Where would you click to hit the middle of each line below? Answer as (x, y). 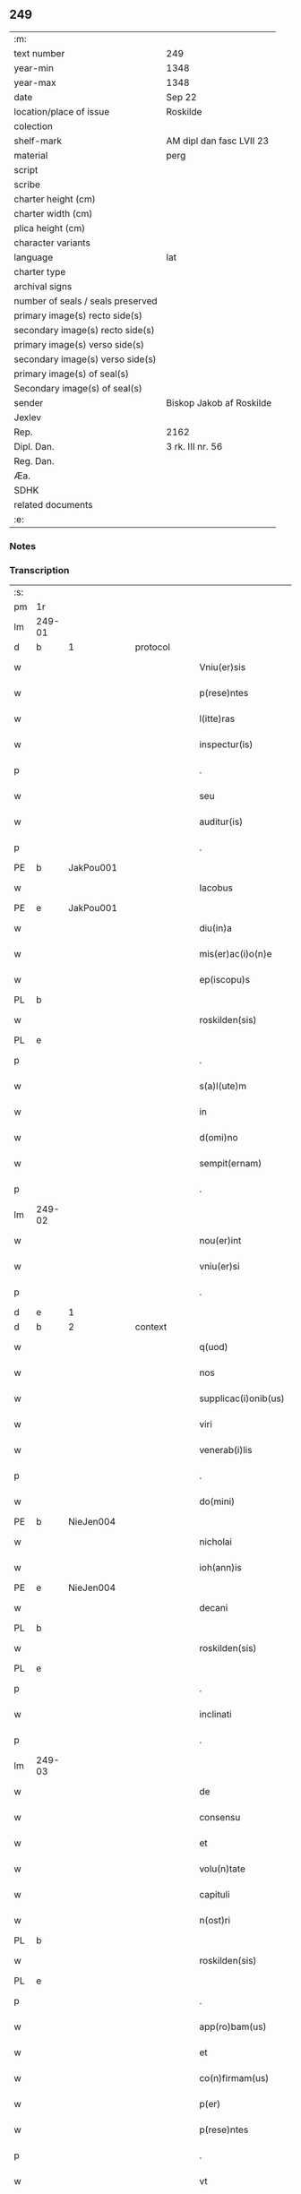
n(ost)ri (215, 1921)
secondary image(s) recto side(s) (84, 330)
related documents (53, 504)
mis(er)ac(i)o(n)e (236, 954)
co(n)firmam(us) (234, 2078)
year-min (34, 68)
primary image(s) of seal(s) (72, 374)
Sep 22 (181, 97)
